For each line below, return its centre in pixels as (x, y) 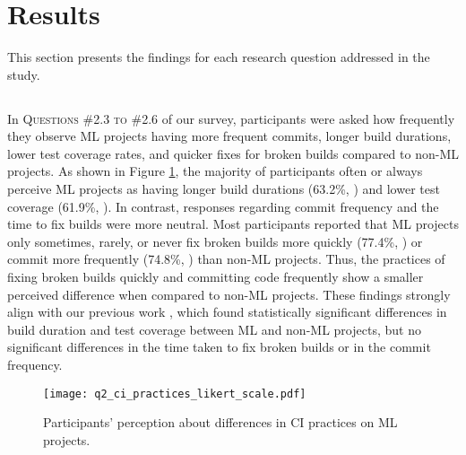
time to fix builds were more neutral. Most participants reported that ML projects (233, 224)
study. (24, 74)
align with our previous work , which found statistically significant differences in (227, 312)
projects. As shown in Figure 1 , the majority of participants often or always (215, 171)
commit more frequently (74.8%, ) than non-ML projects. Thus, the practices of (226, 259)
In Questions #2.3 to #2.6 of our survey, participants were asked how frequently (231, 118)
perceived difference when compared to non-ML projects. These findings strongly (229, 294)
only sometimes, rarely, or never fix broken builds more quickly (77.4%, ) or (215, 241)
